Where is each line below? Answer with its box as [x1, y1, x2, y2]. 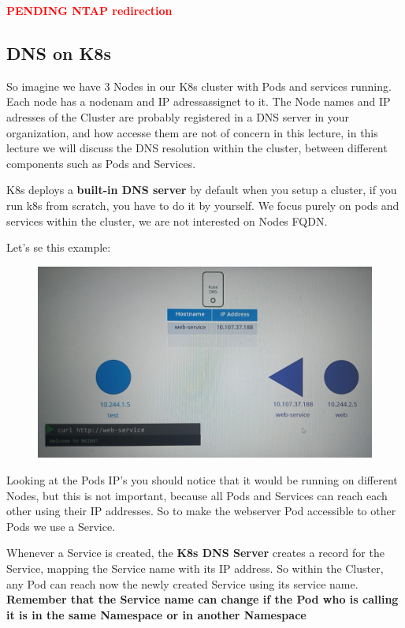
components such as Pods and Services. [6, 155, 196, 171]
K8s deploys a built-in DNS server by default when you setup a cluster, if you [6, 181, 397, 198]
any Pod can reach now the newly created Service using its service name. [6, 575, 359, 592]
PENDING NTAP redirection [6, 2, 173, 18]
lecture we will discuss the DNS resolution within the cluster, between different [6, 140, 388, 156]
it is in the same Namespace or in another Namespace [6, 606, 307, 622]
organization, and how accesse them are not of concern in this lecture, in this [6, 124, 378, 140]
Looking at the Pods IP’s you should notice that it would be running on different [6, 471, 398, 488]
